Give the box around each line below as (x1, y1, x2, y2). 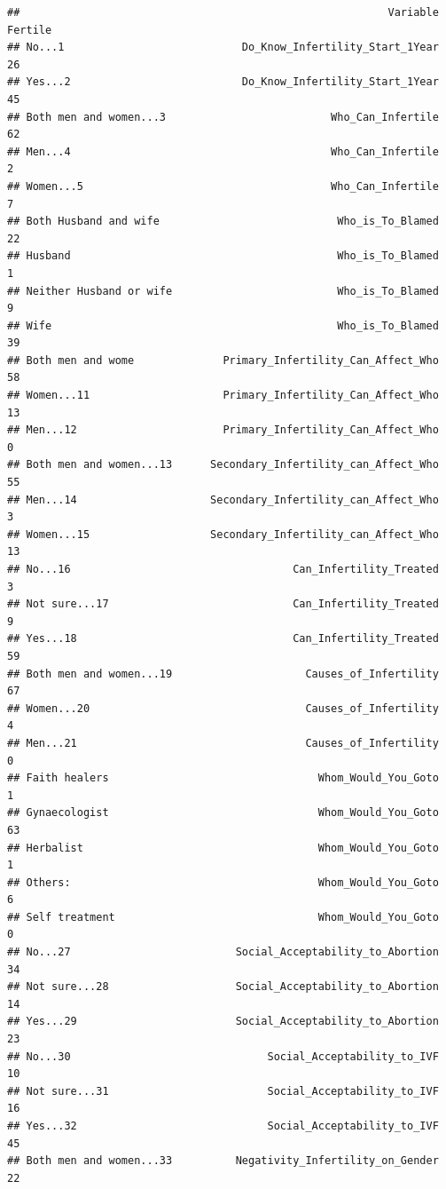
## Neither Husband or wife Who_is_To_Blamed (7, 284, 439, 297)
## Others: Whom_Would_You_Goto (7, 876, 439, 889)
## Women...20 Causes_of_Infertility (7, 702, 439, 715)
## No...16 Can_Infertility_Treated (7, 563, 439, 575)
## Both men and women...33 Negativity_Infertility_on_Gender (7, 1154, 439, 1168)
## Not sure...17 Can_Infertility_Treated (7, 598, 439, 611)
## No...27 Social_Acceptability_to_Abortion (7, 946, 439, 959)
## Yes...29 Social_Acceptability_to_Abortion (7, 1015, 439, 1028)
